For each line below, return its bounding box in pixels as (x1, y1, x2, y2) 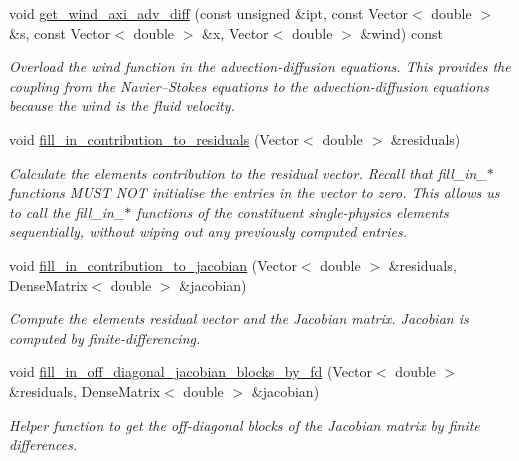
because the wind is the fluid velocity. (9, 95, 235, 116)
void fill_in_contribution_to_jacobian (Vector (9, 254, 297, 275)
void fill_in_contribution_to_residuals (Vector (9, 128, 300, 149)
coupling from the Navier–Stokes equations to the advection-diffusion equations (9, 75, 489, 96)
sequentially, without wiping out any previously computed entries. (9, 221, 407, 242)
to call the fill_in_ (9, 201, 125, 222)
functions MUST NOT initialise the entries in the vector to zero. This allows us (9, 182, 500, 203)
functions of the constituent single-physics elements (136, 201, 449, 222)
